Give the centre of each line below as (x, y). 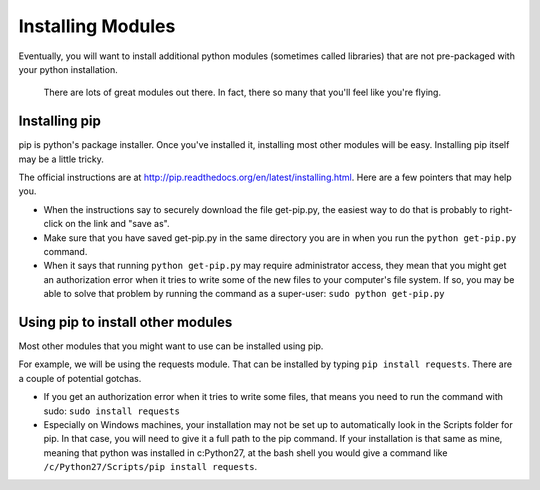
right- (501, 209)
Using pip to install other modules (125, 321)
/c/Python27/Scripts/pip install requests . (150, 467)
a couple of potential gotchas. (80, 378)
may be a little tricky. (61, 159)
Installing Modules (97, 26)
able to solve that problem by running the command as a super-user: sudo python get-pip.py (244, 294)
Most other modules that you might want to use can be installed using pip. (171, 346)
